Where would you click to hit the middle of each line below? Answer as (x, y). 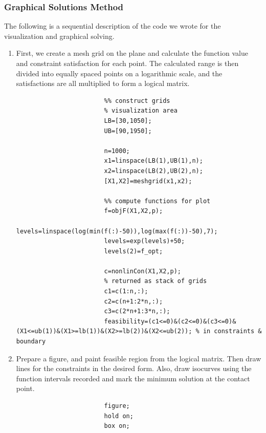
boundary (31, 342)
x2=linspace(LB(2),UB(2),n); (153, 171)
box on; (117, 426)
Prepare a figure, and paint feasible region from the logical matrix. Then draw (139, 358)
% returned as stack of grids (156, 281)
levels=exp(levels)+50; (145, 241)
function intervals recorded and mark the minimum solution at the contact (133, 378)
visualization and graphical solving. (59, 36)
